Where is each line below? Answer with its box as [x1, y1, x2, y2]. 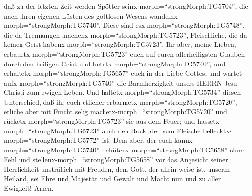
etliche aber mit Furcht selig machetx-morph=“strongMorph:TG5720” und [4, 106, 227, 116]
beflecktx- [203, 125, 232, 135]
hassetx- [197, 116, 222, 126]
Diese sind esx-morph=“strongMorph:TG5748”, [103, 20, 245, 30]
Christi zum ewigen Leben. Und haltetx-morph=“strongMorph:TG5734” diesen [4, 87, 241, 97]
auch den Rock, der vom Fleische [102, 125, 201, 135]
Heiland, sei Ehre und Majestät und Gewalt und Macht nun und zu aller [4, 173, 221, 183]
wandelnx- [149, 10, 180, 21]
